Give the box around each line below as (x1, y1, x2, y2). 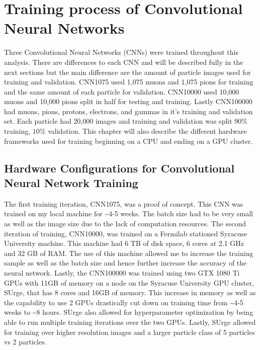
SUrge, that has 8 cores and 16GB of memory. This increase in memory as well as (4, 287, 256, 298)
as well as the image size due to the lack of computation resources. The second (4, 218, 246, 229)
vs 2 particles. (4, 336, 47, 347)
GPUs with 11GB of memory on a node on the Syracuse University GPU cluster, (4, 277, 254, 288)
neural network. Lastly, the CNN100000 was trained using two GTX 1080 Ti (4, 268, 240, 278)
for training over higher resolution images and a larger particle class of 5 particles (4, 326, 255, 337)
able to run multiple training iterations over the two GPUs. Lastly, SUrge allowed (4, 316, 256, 327)
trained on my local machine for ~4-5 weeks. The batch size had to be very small (4, 208, 253, 219)
